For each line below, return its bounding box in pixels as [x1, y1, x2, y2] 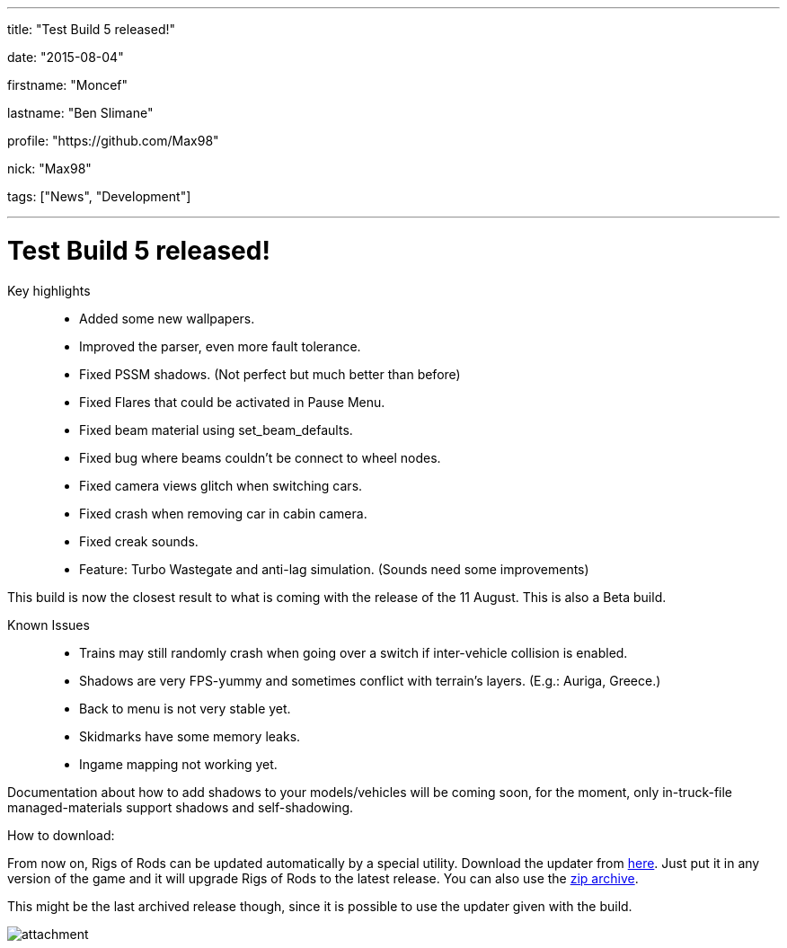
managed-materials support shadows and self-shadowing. [7, 799, 354, 815]
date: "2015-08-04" [7, 49, 124, 65]
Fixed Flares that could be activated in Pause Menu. [79, 394, 385, 410]
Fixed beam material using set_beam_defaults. [79, 421, 353, 438]
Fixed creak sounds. [79, 533, 199, 549]
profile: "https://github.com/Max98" [7, 133, 219, 148]
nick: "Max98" [7, 161, 92, 176]
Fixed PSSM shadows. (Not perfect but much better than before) [79, 366, 461, 382]
